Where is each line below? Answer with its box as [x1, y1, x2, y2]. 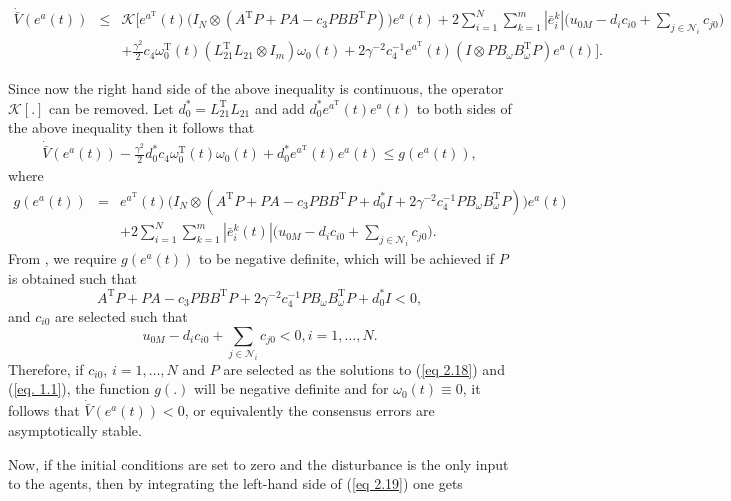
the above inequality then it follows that [8, 117, 255, 138]
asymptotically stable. [8, 420, 142, 441]
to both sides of [416, 97, 512, 118]
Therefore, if [8, 358, 84, 379]
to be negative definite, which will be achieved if [198, 248, 495, 269]
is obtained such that [8, 267, 137, 288]
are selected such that [55, 305, 188, 326]
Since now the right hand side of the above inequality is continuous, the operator [8, 78, 504, 99]
